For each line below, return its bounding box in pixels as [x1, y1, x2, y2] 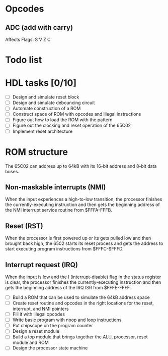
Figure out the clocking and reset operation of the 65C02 [12, 122, 131, 129]
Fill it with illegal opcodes [12, 311, 65, 317]
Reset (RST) [5, 222, 44, 230]
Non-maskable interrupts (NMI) [5, 183, 106, 191]
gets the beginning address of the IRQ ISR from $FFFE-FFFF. [5, 284, 131, 290]
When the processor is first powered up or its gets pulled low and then [5, 235, 151, 241]
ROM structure [5, 146, 68, 158]
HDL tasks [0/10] [5, 77, 77, 89]
